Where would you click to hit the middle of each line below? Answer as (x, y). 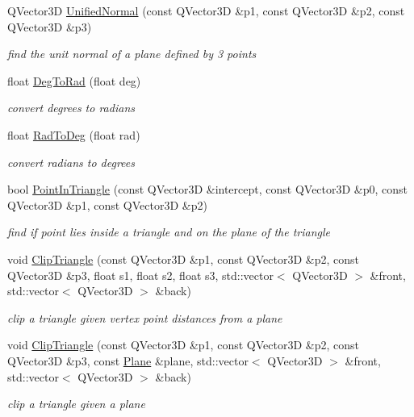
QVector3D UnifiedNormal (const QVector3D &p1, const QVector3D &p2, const (206, 10)
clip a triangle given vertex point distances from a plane (145, 317)
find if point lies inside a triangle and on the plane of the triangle (169, 232)
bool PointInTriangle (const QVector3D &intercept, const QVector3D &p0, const (208, 189)
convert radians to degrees (71, 162)
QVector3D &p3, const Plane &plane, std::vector (128, 360)
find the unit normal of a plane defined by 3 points (132, 54)
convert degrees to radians (71, 108)
